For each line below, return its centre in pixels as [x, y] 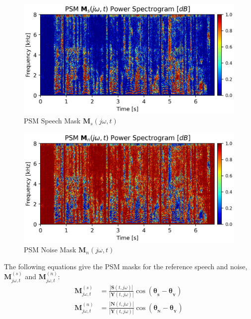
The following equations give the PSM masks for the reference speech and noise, [126, 266]
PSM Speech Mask [52, 121]
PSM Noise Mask [50, 250]
